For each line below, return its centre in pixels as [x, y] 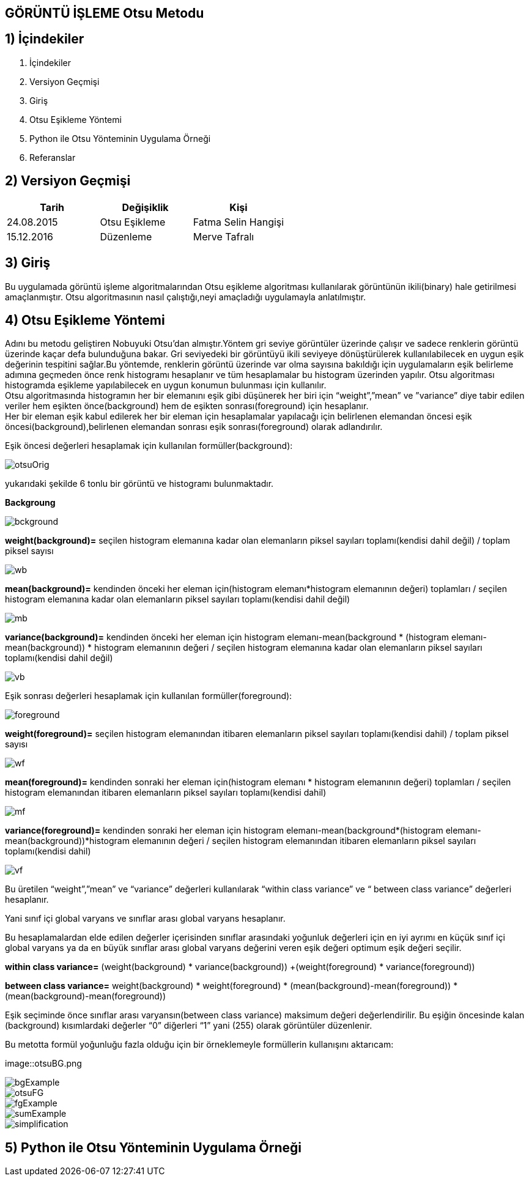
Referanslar [53, 157]
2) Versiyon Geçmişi [68, 181]
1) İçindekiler [45, 39]
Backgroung [30, 503]
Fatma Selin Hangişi [239, 222]
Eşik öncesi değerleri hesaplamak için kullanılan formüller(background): [149, 446]
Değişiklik [145, 207]
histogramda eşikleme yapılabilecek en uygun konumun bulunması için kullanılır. [166, 385]
